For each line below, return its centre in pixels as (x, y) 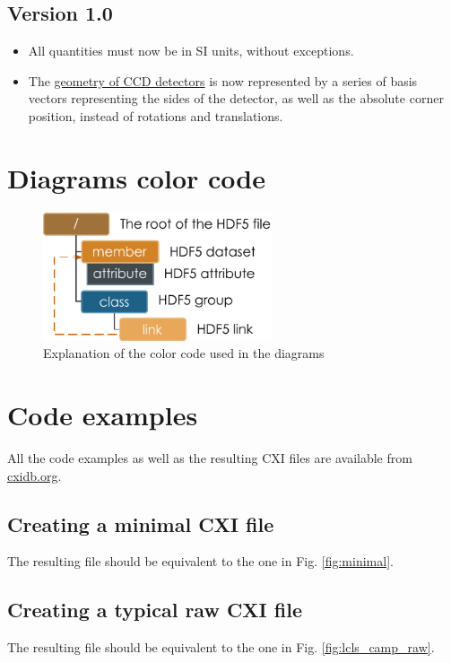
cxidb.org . (35, 475)
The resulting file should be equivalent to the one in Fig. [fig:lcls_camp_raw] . (221, 647)
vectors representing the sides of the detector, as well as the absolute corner (236, 98)
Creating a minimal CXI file (141, 523)
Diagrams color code (136, 177)
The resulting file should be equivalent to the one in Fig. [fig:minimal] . (200, 561)
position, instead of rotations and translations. (156, 115)
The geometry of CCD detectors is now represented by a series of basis (223, 80)
